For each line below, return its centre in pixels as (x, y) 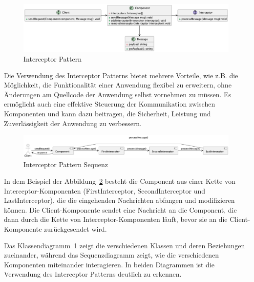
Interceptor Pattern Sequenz (66, 164)
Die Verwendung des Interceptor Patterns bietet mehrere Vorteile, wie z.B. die (121, 75)
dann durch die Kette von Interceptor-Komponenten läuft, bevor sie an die (116, 219)
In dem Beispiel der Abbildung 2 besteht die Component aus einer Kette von (120, 181)
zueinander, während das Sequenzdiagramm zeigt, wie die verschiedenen (112, 255)
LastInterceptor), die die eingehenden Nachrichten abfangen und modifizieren (119, 200)
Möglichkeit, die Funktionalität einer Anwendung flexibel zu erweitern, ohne (118, 85)
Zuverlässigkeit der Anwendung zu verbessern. (73, 123)
